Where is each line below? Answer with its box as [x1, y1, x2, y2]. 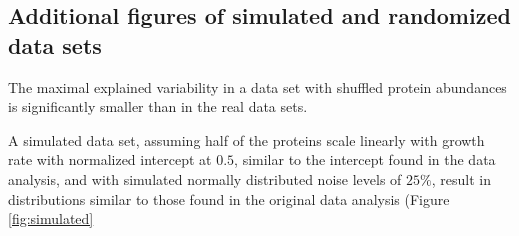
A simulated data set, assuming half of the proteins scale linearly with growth [8, 129, 485, 150]
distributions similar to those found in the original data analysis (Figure [8, 188, 450, 209]
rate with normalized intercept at [8, 149, 212, 170]
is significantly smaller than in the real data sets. [8, 96, 308, 117]
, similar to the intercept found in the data [234, 149, 496, 170]
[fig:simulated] [8, 208, 94, 229]
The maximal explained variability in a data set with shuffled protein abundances [8, 76, 507, 97]
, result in [431, 168, 491, 189]
